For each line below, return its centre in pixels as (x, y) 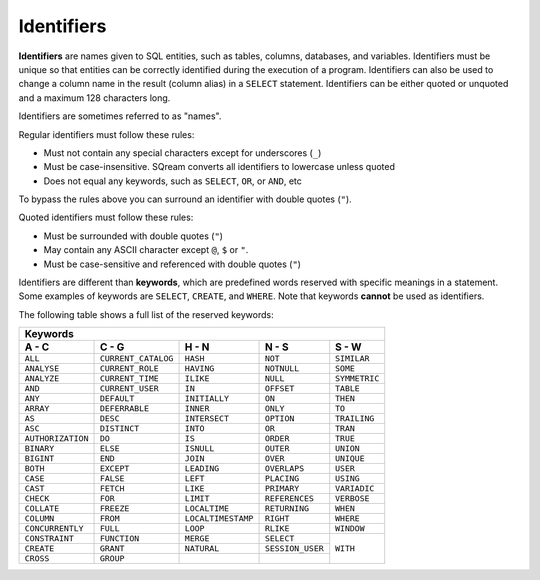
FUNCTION (119, 538)
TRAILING (355, 418)
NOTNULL (282, 368)
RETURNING (287, 508)
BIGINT (39, 458)
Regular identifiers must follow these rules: (106, 134)
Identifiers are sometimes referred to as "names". (120, 116)
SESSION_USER (294, 548)
